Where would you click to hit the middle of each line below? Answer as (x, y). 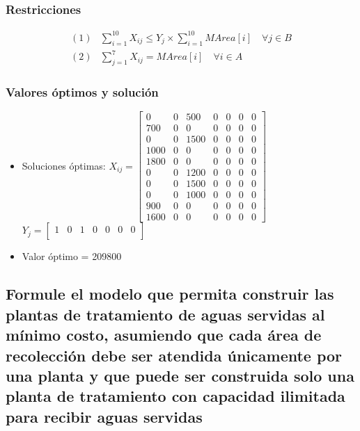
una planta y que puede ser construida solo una (180, 375)
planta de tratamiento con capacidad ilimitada (175, 396)
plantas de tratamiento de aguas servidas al (165, 314)
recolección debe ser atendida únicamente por (174, 355)
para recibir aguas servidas (104, 416)
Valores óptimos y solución (82, 91)
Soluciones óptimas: (64, 165)
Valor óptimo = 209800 (72, 256)
